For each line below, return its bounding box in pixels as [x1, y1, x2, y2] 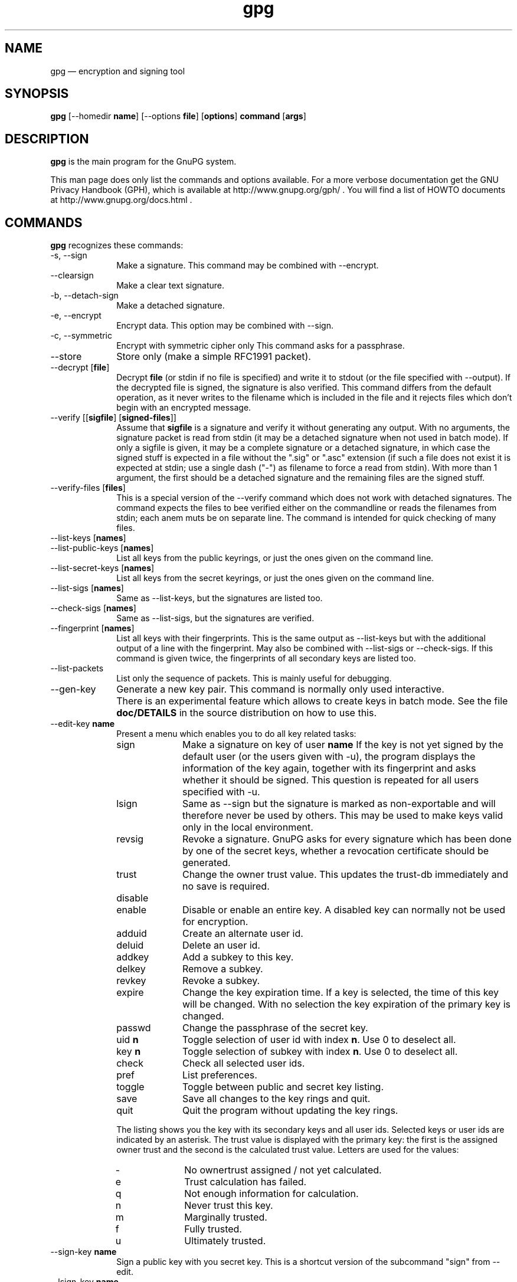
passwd [116, 1022, 151, 1034]
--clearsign [50, 270, 94, 281]
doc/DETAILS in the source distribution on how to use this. [116, 707, 377, 719]
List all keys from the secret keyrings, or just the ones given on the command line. [116, 573, 434, 583]
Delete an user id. [182, 939, 260, 952]
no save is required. [182, 880, 270, 893]
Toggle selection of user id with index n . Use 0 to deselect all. [182, 1034, 456, 1046]
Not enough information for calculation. [184, 1188, 359, 1200]
